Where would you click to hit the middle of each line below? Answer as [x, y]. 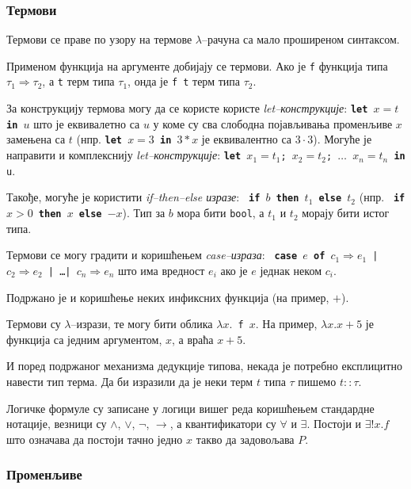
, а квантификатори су [223, 424]
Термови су [34, 324]
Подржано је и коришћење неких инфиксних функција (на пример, [168, 297]
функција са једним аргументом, [84, 339]
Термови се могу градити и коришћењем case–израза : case [152, 255]
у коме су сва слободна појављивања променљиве [273, 123]
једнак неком [291, 270]
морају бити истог [346, 213]
